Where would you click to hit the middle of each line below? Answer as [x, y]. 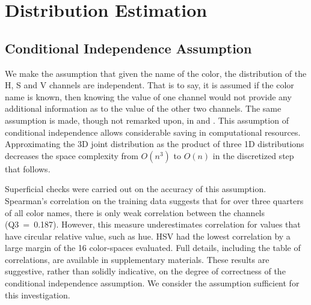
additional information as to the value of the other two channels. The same [143, 108]
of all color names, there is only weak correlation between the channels [135, 212]
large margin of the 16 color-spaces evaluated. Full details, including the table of [153, 248]
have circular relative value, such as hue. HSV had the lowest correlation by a [148, 236]
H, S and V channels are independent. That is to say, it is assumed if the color [149, 85]
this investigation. [38, 294]
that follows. [28, 168]
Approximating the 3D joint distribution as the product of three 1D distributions [155, 144]
